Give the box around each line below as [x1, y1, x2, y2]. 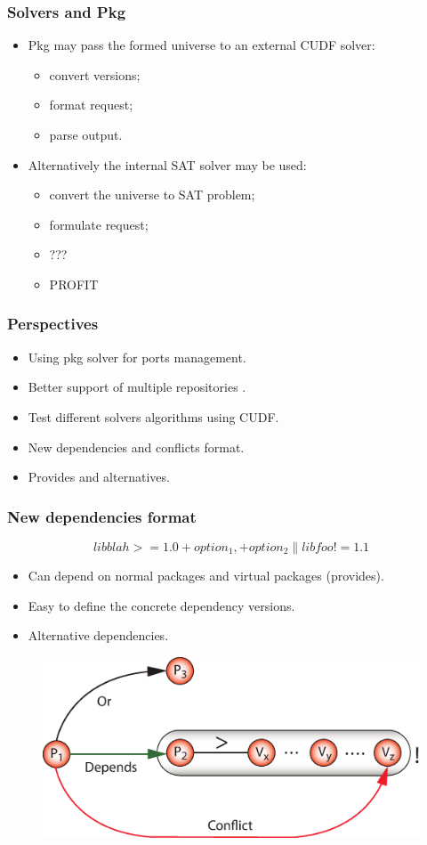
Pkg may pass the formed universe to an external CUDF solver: [28, 36, 375, 54]
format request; [49, 95, 133, 114]
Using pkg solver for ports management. [28, 347, 246, 366]
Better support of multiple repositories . [28, 378, 246, 396]
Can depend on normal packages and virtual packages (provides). [28, 565, 384, 584]
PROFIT [49, 274, 99, 293]
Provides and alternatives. [28, 467, 170, 486]
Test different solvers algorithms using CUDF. [28, 407, 279, 426]
